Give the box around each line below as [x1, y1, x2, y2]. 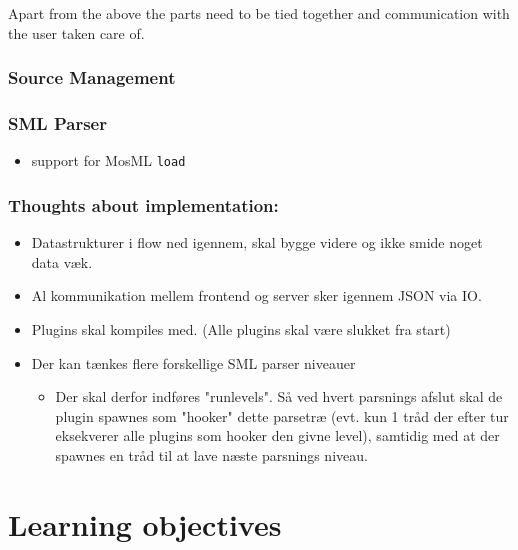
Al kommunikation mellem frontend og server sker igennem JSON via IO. [31, 285, 482, 306]
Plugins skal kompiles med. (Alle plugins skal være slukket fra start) [31, 318, 451, 339]
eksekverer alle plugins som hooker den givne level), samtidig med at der [55, 425, 500, 446]
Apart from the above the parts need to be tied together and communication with [8, 3, 510, 23]
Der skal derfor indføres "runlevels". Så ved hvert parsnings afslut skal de [55, 386, 503, 407]
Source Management [8, 65, 176, 90]
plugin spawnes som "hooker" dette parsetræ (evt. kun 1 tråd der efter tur [55, 405, 509, 426]
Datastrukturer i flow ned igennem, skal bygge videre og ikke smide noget [31, 232, 483, 253]
